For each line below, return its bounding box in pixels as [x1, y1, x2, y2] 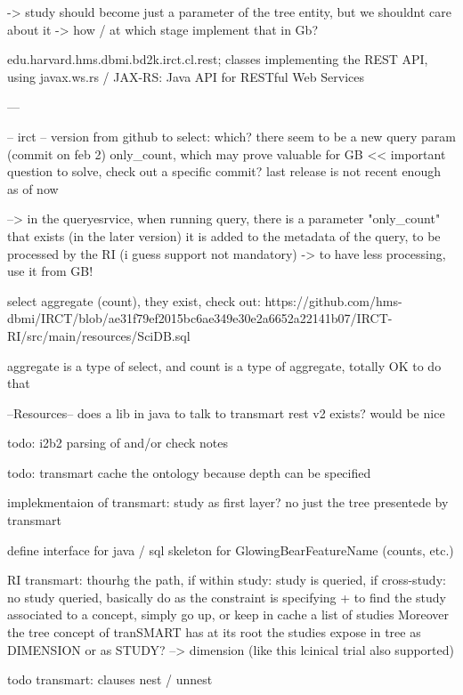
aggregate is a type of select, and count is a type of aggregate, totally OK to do [7, 356, 442, 375]
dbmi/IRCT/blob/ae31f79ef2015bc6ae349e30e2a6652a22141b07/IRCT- [7, 309, 393, 327]
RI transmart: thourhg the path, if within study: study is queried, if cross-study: [7, 570, 446, 589]
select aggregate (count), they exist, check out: [7, 291, 261, 310]
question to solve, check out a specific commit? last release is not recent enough [7, 162, 441, 181]
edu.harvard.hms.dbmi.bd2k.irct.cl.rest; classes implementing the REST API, [7, 50, 428, 69]
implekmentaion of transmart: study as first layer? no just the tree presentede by [7, 493, 449, 512]
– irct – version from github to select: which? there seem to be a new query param [7, 126, 457, 145]
